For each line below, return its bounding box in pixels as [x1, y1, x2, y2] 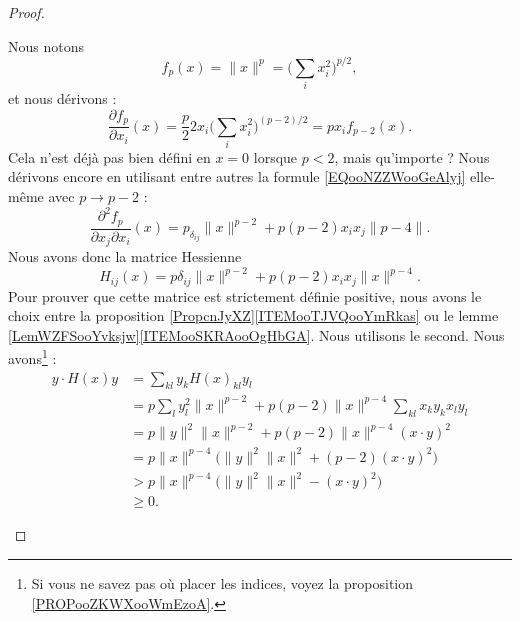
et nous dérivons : [8, 88, 117, 109]
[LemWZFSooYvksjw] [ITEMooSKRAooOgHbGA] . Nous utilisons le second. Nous [8, 324, 505, 345]
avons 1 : [8, 345, 57, 369]
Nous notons [8, 35, 84, 56]
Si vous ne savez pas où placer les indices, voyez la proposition [31, 573, 414, 593]
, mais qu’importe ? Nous [334, 146, 490, 167]
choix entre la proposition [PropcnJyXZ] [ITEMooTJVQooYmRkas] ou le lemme [8, 305, 499, 326]
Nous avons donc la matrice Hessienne [8, 246, 242, 267]
